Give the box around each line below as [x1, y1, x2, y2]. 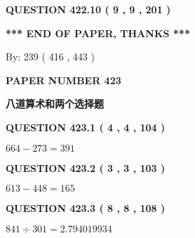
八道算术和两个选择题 [6, 96, 104, 111]
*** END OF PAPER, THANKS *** [6, 25, 190, 40]
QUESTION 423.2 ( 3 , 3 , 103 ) [6, 160, 166, 175]
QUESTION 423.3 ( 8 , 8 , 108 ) [6, 201, 166, 216]
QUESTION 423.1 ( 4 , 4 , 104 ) [6, 119, 166, 134]
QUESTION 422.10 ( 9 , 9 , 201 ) [6, 2, 171, 16]
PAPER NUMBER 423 [6, 72, 121, 87]
